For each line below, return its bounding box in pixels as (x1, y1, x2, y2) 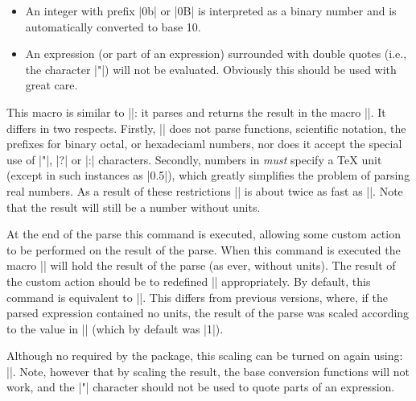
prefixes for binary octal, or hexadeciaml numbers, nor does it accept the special (6, 135, 402, 152)
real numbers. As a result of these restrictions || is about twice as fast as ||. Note (6, 182, 403, 199)
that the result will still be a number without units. (6, 198, 261, 215)
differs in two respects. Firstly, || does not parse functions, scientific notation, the (6, 119, 406, 136)
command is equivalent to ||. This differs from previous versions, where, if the (6, 288, 388, 305)
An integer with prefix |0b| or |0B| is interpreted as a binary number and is (25, 2, 397, 19)
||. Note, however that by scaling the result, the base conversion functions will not (6, 362, 410, 379)
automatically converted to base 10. (25, 18, 201, 35)
